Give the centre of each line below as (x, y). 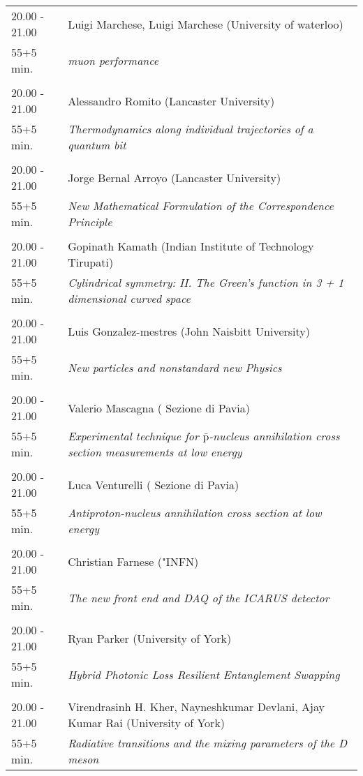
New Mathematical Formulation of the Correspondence (201, 206)
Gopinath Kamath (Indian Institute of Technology (191, 246)
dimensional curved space (129, 298)
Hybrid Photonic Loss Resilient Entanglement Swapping (204, 674)
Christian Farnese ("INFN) (133, 561)
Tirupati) (91, 262)
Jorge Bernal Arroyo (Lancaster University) (175, 177)
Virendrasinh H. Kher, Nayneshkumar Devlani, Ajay (196, 707)
